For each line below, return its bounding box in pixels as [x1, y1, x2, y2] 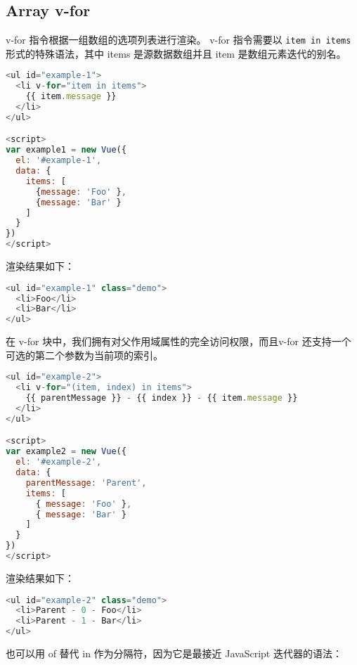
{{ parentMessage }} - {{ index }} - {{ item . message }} [25, 393, 298, 403]
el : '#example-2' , [15, 457, 102, 467]
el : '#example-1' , [15, 155, 102, 166]
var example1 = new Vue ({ [6, 145, 126, 155]
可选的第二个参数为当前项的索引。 [6, 347, 163, 362]
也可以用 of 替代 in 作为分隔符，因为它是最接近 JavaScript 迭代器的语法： [6, 646, 342, 661]
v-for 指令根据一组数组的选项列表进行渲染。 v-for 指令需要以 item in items [6, 32, 351, 47]
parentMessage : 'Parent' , [25, 477, 147, 488]
